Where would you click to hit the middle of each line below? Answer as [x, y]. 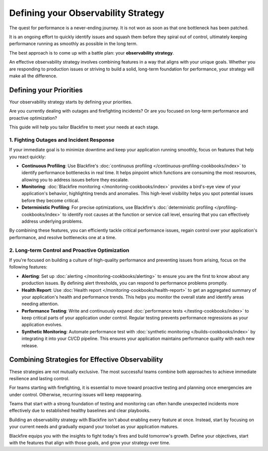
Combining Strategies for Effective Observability [86, 360]
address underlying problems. [52, 221]
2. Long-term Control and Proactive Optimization [69, 250]
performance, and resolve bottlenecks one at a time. [63, 237]
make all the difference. [33, 76]
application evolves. [42, 324]
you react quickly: [28, 157]
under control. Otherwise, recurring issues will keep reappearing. [76, 394]
